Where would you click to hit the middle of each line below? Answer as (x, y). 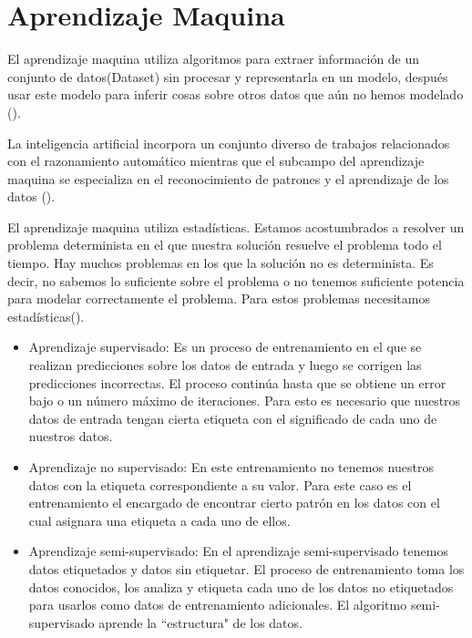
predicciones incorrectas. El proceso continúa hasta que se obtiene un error (237, 382)
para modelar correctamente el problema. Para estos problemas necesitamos (219, 298)
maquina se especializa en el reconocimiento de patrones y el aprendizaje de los (228, 178)
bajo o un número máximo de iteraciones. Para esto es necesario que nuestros (245, 401)
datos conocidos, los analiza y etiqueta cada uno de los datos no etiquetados (241, 587)
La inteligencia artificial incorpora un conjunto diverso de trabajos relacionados (229, 143)
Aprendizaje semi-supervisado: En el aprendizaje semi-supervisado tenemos (238, 551)
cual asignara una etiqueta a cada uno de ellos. (159, 520)
